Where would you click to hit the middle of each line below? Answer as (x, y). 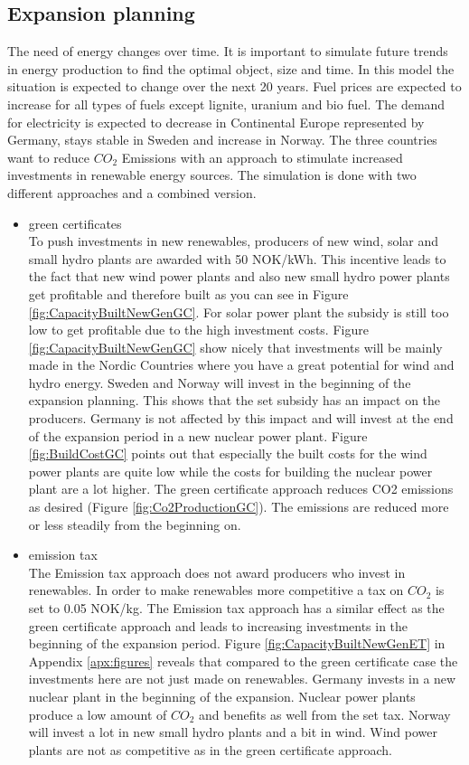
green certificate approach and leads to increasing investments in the (218, 625)
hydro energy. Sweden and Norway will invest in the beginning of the (220, 382)
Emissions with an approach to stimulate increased (262, 157)
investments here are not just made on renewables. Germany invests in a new (242, 679)
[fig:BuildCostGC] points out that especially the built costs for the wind (228, 453)
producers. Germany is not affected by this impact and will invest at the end (241, 418)
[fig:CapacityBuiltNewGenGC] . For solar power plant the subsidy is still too (239, 312)
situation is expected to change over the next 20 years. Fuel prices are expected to (234, 86)
